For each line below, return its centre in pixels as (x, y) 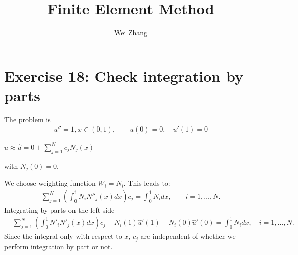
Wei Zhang (131, 33)
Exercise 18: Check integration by (124, 75)
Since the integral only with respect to (63, 236)
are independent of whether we (188, 236)
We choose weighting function (50, 183)
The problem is (27, 119)
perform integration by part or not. (58, 246)
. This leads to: (147, 183)
